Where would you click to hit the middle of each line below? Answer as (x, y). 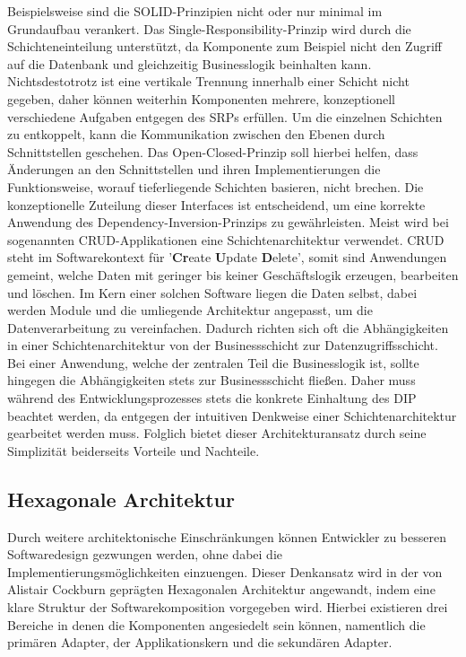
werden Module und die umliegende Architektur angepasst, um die (190, 310)
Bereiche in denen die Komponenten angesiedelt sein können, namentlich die (216, 624)
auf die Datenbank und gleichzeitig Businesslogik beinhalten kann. (190, 63)
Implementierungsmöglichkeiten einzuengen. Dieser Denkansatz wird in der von (225, 571)
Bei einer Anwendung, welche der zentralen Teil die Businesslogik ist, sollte (213, 362)
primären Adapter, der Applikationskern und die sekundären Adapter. (200, 642)
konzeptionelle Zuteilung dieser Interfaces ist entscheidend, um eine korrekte (216, 204)
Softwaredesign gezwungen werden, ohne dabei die (145, 554)
